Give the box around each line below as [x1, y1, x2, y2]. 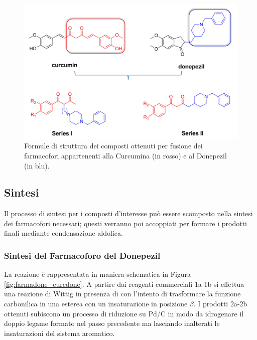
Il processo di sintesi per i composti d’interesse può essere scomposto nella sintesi [4, 208, 253, 219]
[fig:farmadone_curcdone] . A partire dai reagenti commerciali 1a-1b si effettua [4, 278, 244, 289]
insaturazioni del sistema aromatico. [4, 327, 115, 338]
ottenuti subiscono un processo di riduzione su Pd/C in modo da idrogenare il [4, 308, 244, 318]
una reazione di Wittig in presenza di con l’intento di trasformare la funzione [4, 288, 241, 299]
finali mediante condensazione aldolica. [4, 228, 123, 238]
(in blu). [24, 160, 50, 171]
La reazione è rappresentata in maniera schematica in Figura [4, 269, 191, 279]
